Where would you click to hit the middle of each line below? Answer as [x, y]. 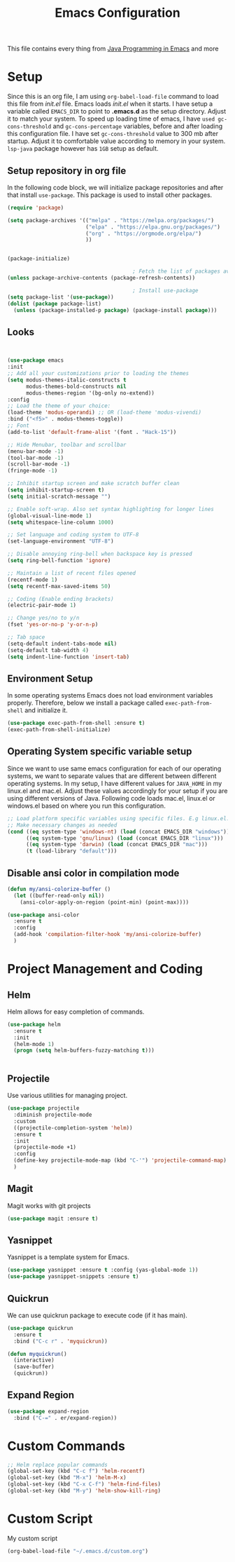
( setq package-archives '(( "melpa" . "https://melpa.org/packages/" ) [111, 220]
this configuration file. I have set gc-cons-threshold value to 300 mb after [113, 134]
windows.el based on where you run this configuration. [86, 806]
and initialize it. [46, 710]
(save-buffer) [34, 1367]
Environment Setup [50, 678]
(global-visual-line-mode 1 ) [50, 516]
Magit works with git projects [49, 1206]
